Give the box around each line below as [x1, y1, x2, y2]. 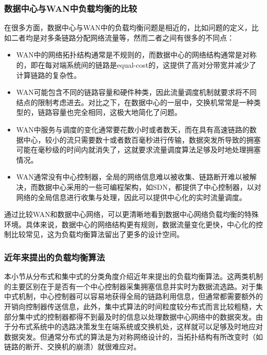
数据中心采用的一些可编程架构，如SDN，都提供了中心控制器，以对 [37, 181, 261, 192]
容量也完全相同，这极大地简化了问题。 [52, 107, 182, 117]
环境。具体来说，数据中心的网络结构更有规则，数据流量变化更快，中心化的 [4, 219, 256, 229]
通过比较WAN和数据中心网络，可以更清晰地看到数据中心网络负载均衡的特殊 [4, 209, 259, 220]
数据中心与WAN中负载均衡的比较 [4, 2, 137, 14]
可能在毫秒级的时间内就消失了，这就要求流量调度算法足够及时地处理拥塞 [16, 144, 261, 155]
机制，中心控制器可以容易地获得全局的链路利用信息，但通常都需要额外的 [18, 291, 263, 302]
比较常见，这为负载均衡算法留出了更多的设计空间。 [11, 229, 184, 240]
